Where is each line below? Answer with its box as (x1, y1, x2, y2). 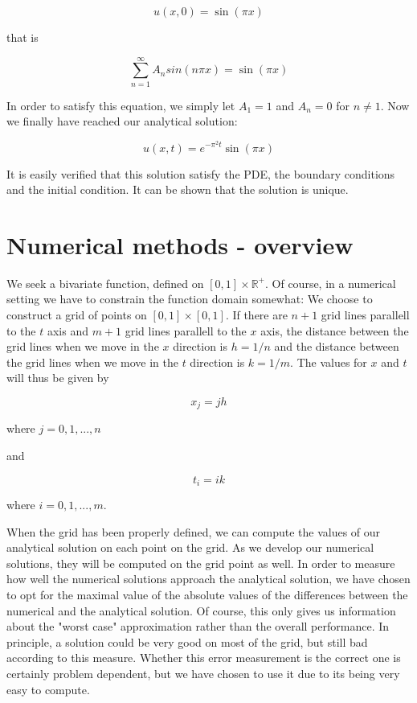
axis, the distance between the (260, 322, 409, 339)
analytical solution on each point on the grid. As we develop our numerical (6, 539, 374, 556)
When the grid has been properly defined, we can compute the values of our (6, 523, 381, 540)
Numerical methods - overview (6, 228, 354, 261)
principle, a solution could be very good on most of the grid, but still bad (6, 633, 368, 650)
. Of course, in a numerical (265, 274, 396, 291)
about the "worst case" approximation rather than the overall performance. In (6, 618, 390, 635)
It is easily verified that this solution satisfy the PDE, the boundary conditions (6, 165, 395, 182)
